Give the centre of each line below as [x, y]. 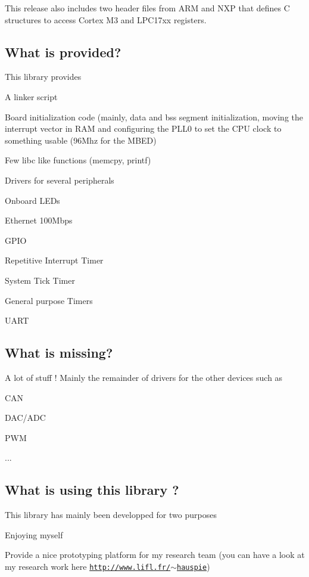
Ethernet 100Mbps [39, 220]
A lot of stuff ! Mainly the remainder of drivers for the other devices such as [144, 377]
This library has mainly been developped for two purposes [111, 515]
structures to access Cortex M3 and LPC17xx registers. [106, 19]
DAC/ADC [25, 418]
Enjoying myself [34, 534]
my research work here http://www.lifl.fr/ [88, 566]
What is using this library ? [92, 490]
